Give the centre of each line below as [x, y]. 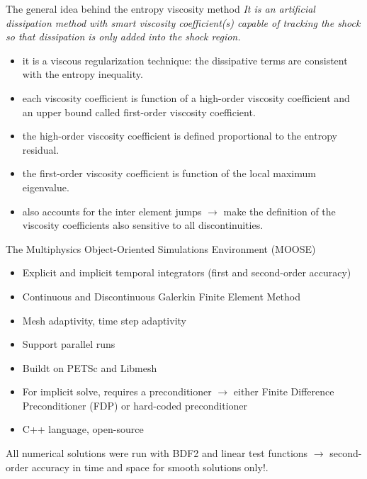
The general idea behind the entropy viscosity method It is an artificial [160, 9]
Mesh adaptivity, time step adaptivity [104, 320]
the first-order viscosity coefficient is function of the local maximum [169, 173]
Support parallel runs [69, 344]
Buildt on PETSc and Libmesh [90, 367]
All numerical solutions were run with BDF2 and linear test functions [157, 453]
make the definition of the [280, 211]
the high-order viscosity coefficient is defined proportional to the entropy [180, 136]
